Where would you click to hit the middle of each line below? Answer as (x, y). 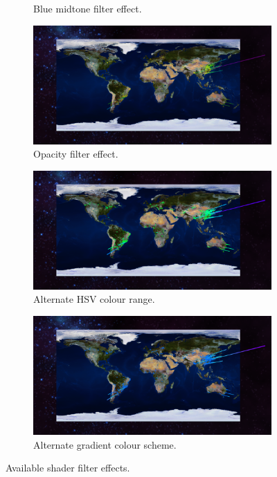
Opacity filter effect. (76, 154)
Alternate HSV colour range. (94, 299)
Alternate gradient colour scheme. (105, 444)
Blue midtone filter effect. (88, 8)
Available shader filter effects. (68, 468)
